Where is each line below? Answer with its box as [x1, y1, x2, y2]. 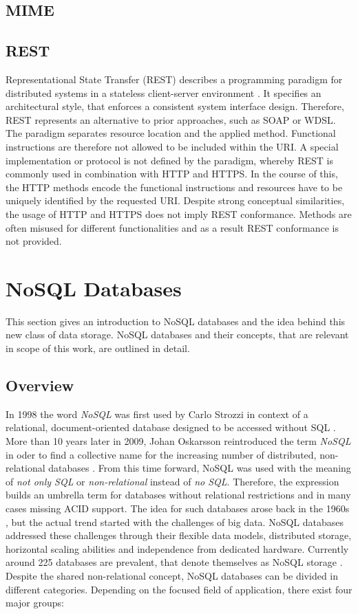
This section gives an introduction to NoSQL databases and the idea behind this [6, 314, 346, 328]
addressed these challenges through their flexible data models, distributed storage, [6, 528, 352, 542]
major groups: [6, 595, 64, 610]
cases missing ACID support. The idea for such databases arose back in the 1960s [6, 501, 350, 515]
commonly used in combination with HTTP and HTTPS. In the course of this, [6, 166, 338, 181]
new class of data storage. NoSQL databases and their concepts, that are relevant [6, 327, 349, 342]
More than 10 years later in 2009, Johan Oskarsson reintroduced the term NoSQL [6, 434, 351, 448]
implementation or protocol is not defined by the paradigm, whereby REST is [6, 153, 333, 167]
